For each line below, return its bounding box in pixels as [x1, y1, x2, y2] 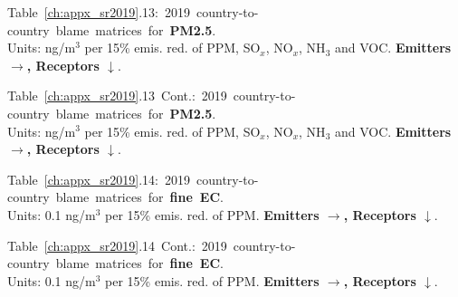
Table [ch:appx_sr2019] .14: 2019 [7, 169, 190, 188]
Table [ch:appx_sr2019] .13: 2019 [7, 3, 190, 21]
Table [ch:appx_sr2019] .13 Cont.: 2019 [7, 86, 227, 105]
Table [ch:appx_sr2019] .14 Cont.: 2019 [7, 235, 227, 254]
